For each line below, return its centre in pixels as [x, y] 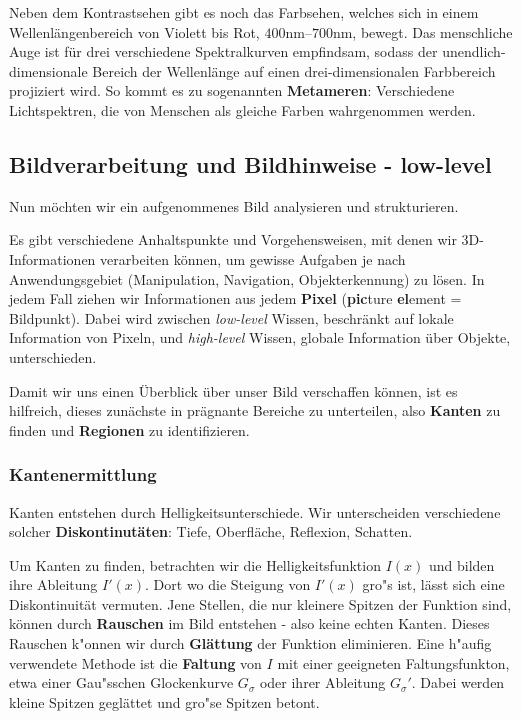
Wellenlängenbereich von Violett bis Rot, [134, 31]
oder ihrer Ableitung [322, 682]
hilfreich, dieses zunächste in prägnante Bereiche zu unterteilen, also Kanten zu [255, 410]
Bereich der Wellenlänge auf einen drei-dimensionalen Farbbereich [294, 70]
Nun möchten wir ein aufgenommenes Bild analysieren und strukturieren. [234, 205]
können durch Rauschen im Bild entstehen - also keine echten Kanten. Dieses [249, 623]
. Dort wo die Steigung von [228, 584]
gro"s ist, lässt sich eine [433, 584]
